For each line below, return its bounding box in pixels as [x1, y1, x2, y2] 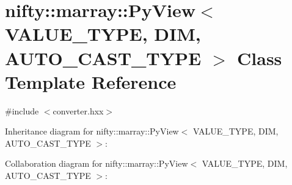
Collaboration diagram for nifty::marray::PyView [5, 157, 188, 170]
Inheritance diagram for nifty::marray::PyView [5, 125, 179, 138]
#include [5, 104, 39, 117]
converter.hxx [53, 104, 104, 117]
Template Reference [5, 69, 177, 94]
